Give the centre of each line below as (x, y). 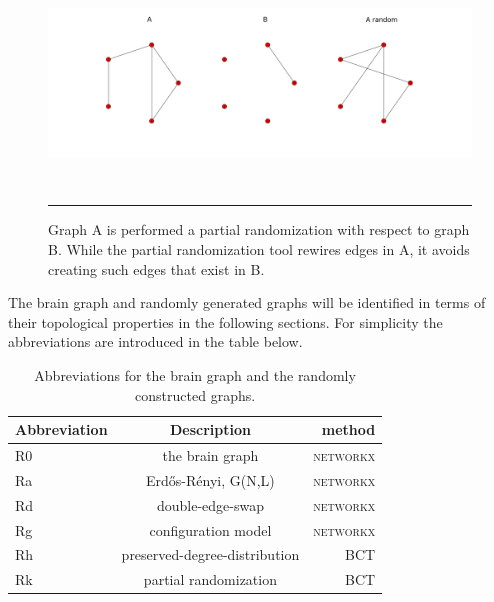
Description (210, 429)
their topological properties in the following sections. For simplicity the (225, 321)
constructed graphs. (195, 394)
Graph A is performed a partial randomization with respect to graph (259, 229)
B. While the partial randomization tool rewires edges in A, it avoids (259, 249)
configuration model (210, 529)
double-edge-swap (210, 504)
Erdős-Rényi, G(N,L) (210, 479)
